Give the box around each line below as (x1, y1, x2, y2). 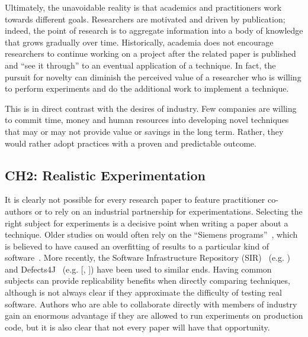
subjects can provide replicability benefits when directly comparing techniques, (5, 274, 290, 287)
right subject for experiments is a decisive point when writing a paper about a (5, 216, 288, 229)
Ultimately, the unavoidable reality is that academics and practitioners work (5, 1, 282, 13)
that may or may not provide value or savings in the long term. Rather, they (5, 125, 284, 137)
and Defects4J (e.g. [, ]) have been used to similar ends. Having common (5, 263, 272, 275)
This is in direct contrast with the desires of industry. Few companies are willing (5, 102, 297, 114)
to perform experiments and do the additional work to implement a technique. (5, 82, 289, 95)
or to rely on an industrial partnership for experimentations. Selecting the (34, 205, 303, 217)
